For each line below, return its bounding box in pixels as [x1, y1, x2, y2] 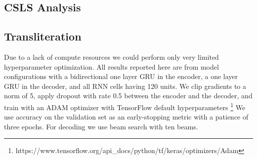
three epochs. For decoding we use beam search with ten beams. [4, 121, 198, 131]
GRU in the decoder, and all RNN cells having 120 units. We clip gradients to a [4, 80, 247, 91]
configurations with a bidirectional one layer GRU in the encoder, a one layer [4, 71, 238, 81]
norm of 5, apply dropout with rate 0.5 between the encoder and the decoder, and [4, 90, 253, 101]
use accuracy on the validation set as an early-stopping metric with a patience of [4, 112, 249, 122]
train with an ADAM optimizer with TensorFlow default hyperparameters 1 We [4, 100, 246, 112]
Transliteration [4, 29, 82, 44]
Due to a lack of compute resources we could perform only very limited [4, 51, 219, 62]
